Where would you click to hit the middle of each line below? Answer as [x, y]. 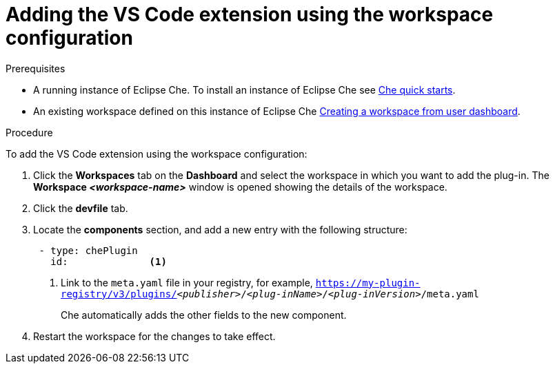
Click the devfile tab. [81, 208]
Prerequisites [36, 68]
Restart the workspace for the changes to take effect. [154, 336]
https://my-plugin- [368, 283]
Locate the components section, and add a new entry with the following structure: [220, 229]
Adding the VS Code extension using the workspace [250, 14]
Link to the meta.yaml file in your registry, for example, [187, 282]
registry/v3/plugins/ [119, 294]
